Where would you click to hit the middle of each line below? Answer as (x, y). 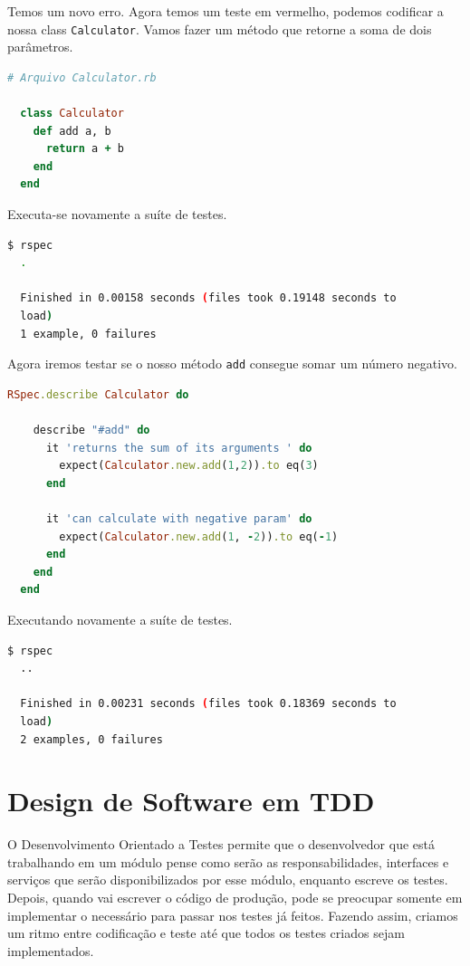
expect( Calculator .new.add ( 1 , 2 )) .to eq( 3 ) (189, 466)
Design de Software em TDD (191, 801)
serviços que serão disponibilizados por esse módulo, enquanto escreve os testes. (228, 880)
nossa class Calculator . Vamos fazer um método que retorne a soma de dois (220, 29)
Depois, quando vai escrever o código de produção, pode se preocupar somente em (235, 897)
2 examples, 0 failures (91, 739)
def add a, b (72, 131)
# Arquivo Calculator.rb (82, 77)
